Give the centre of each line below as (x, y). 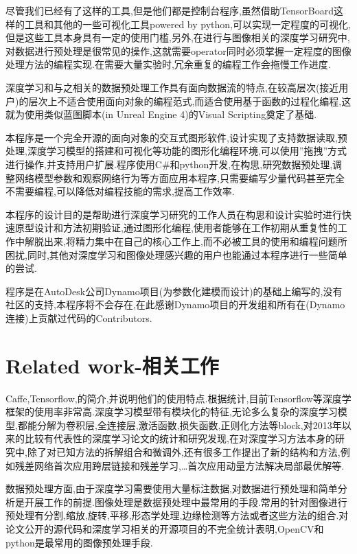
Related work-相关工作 (112, 365)
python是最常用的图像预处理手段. (79, 542)
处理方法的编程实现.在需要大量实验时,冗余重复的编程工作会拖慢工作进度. (168, 64)
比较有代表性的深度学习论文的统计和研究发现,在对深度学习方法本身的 (180, 438)
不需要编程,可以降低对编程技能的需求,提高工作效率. (120, 191)
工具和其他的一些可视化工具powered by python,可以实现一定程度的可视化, (187, 24)
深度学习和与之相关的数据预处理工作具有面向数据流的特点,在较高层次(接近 (172, 87)
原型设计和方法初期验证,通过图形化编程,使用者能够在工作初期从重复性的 (176, 228)
